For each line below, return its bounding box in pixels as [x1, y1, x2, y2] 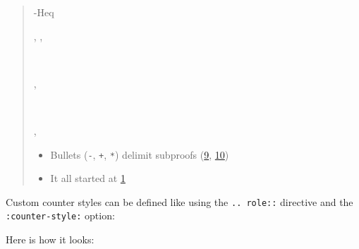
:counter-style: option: [6, 208, 115, 223]
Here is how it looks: [6, 232, 95, 247]
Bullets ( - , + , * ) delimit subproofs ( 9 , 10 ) [50, 147, 229, 162]
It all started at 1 [50, 171, 126, 186]
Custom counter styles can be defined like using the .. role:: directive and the [6, 194, 353, 209]
